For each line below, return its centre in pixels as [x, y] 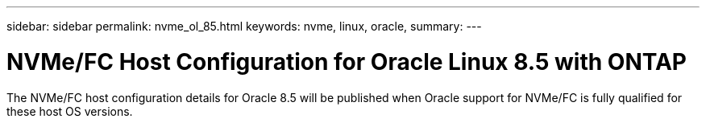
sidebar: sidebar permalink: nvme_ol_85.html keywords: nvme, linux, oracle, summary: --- [244, 26]
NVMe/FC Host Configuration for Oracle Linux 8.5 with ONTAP [347, 61]
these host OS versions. [70, 111]
